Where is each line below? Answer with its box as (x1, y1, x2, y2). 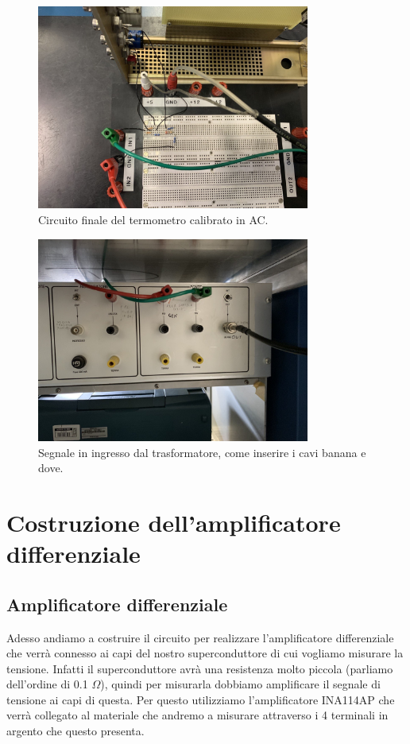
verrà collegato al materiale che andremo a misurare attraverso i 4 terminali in (6, 707, 389, 723)
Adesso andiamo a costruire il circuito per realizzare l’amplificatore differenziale (6, 629, 394, 645)
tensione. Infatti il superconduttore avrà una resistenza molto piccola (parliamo (6, 660, 393, 676)
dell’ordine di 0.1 (6, 676, 88, 692)
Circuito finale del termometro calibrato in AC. (38, 211, 269, 227)
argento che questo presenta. (6, 723, 145, 739)
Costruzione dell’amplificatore (6, 506, 341, 538)
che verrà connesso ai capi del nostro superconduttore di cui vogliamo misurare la (6, 645, 404, 661)
